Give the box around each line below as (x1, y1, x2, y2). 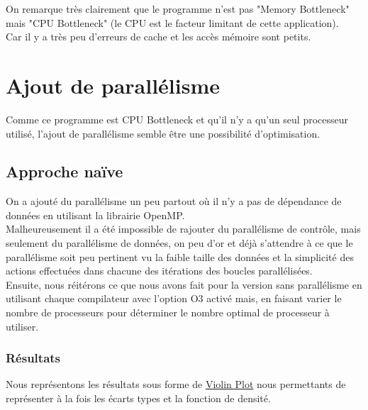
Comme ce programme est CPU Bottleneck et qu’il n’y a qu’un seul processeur (6, 111, 349, 126)
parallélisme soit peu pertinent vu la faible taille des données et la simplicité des (6, 249, 354, 264)
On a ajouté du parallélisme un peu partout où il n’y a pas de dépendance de (6, 194, 342, 209)
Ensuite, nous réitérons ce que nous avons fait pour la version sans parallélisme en (6, 277, 362, 292)
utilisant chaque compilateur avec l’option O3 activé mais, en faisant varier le (6, 291, 342, 306)
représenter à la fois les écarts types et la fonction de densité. (6, 391, 271, 406)
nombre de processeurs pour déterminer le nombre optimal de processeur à (6, 305, 330, 320)
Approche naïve (6, 160, 123, 182)
